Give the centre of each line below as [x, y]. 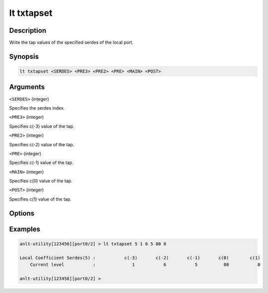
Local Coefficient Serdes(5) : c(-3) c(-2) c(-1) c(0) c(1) [140, 258]
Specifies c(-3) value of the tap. [42, 126]
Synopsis [24, 56]
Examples [25, 229]
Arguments [27, 87]
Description [28, 30]
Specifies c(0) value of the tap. [41, 181]
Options [22, 213]
